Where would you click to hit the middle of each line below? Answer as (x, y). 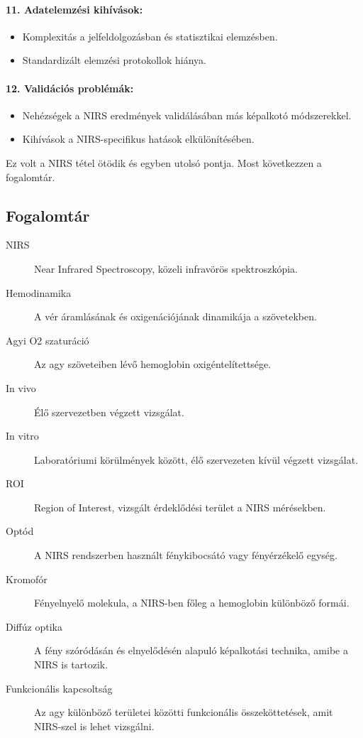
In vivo (21, 387)
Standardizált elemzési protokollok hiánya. (114, 60)
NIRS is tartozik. (71, 664)
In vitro (22, 436)
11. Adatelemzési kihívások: (74, 9)
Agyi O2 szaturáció (48, 340)
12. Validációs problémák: (70, 88)
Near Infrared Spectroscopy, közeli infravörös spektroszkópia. (166, 268)
